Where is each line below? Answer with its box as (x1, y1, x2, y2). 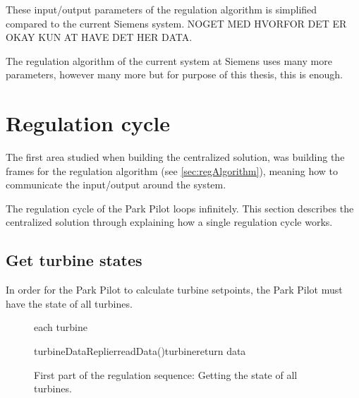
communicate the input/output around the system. (6, 177, 226, 192)
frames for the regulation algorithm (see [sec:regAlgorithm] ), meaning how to (6, 163, 339, 178)
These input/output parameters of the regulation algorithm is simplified (6, 2, 317, 16)
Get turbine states (6, 249, 142, 271)
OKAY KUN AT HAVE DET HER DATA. (6, 30, 193, 44)
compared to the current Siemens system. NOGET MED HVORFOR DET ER (6, 16, 347, 30)
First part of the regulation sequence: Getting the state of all (34, 367, 298, 382)
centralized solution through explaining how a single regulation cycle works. (6, 215, 333, 229)
